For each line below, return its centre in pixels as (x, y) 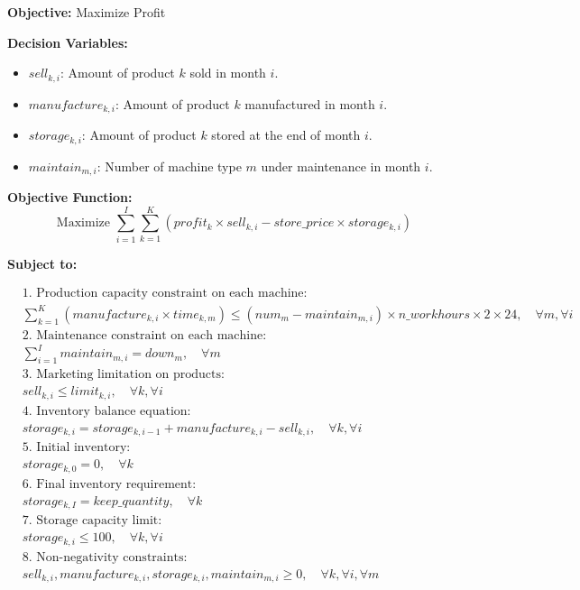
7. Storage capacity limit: (92, 521)
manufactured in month (310, 103)
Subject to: (42, 263)
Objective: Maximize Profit (87, 12)
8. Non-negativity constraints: (105, 557)
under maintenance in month (341, 166)
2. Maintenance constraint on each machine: (144, 335)
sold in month (228, 73)
